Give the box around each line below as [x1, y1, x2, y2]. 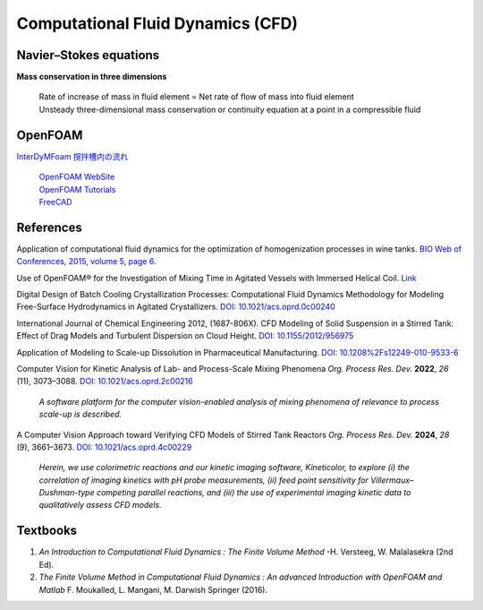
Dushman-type [38, 487, 96, 498]
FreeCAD [38, 196, 72, 207]
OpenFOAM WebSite [38, 171, 115, 183]
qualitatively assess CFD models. [38, 500, 162, 511]
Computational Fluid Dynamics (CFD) [16, 13, 299, 33]
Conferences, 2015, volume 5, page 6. [16, 256, 157, 267]
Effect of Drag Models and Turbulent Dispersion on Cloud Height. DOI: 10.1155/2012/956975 [16, 331, 354, 341]
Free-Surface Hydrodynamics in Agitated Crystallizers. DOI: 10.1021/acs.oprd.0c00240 [16, 301, 335, 313]
